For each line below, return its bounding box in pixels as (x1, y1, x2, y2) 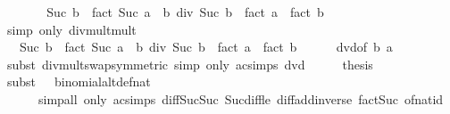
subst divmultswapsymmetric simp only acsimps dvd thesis (6, 54, 373, 73)
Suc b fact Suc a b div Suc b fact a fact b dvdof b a (19, 37, 393, 56)
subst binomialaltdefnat (6, 72, 151, 91)
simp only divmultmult (6, 20, 137, 38)
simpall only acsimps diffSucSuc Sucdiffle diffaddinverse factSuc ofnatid (37, 89, 444, 108)
